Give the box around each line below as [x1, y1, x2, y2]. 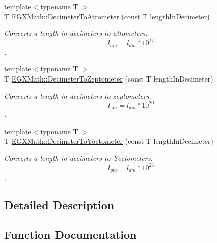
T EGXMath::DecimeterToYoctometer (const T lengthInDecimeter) [4, 136, 214, 146]
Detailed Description [4, 197, 115, 213]
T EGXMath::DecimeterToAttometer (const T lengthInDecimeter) [4, 11, 210, 21]
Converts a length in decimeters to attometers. [4, 28, 148, 38]
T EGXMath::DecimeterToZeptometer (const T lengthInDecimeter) [4, 73, 213, 84]
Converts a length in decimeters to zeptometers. [4, 90, 151, 101]
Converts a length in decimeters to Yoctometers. [4, 152, 153, 163]
